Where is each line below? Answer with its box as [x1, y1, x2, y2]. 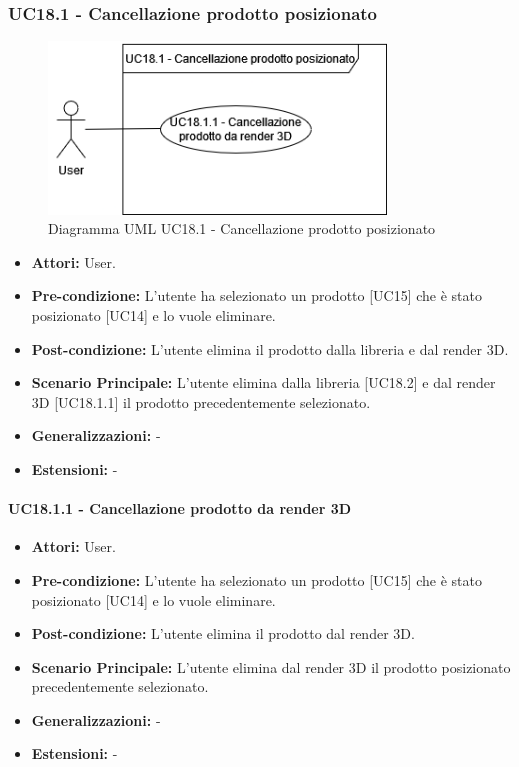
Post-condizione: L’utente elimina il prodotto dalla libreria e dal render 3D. [31, 338, 509, 359]
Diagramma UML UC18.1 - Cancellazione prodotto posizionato [48, 218, 436, 239]
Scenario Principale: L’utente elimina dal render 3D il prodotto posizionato [31, 656, 511, 677]
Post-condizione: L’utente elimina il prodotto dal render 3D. [31, 623, 415, 644]
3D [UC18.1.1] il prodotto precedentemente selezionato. [31, 391, 371, 412]
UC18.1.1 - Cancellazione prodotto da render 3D [8, 498, 352, 519]
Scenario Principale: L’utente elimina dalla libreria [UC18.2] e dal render [31, 372, 496, 393]
